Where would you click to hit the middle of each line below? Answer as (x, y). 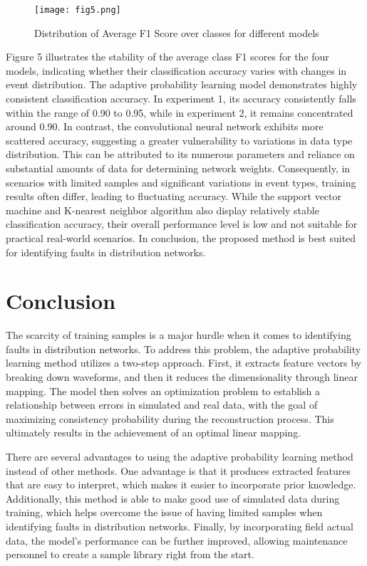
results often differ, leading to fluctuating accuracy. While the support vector (174, 196)
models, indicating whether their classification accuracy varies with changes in (176, 70)
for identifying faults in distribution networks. (106, 252)
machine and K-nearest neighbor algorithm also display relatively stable (162, 210)
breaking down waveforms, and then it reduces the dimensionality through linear (182, 377)
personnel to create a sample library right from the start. (130, 554)
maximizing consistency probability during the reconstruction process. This (170, 418)
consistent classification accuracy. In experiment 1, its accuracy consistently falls (181, 99)
